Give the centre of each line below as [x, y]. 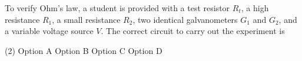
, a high [255, 8]
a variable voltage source [49, 31]
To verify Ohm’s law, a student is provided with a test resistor [117, 8]
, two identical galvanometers [185, 19]
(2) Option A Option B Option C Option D [84, 50]
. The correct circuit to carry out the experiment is [193, 31]
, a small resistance [86, 19]
